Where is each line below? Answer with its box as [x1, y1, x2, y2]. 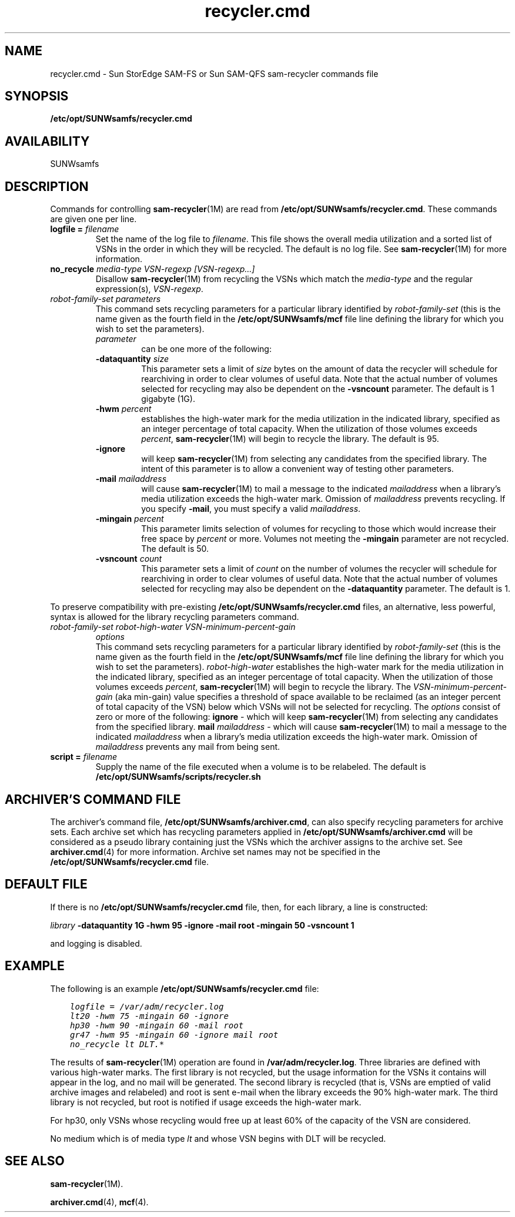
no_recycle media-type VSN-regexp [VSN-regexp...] [50, 264, 255, 274]
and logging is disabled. [50, 938, 142, 948]
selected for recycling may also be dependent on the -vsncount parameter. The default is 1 [141, 384, 494, 394]
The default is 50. [141, 544, 209, 554]
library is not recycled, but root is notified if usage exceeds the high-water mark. [50, 1097, 362, 1107]
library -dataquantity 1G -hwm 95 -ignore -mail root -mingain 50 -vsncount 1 [50, 920, 355, 930]
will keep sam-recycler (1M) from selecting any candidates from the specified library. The [141, 454, 487, 464]
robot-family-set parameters [50, 294, 161, 304]
